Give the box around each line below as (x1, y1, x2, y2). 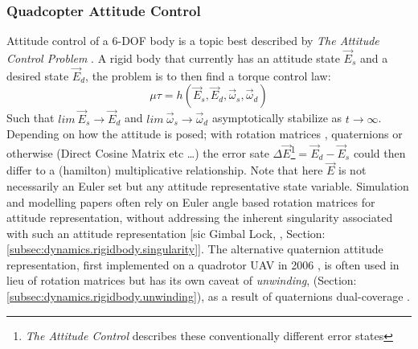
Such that (6, 109, 55, 126)
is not (338, 162, 367, 179)
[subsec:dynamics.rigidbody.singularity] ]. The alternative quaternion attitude (6, 240, 383, 257)
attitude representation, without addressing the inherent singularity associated (6, 209, 393, 226)
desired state (6, 67, 69, 84)
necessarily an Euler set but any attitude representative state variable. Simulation (6, 177, 409, 194)
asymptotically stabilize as (211, 109, 342, 126)
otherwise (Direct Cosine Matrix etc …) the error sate (6, 144, 269, 161)
